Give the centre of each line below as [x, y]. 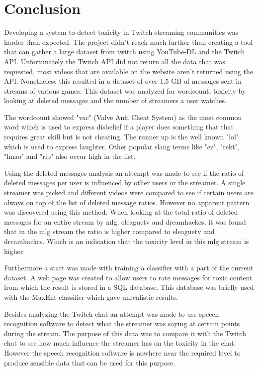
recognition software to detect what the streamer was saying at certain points [122, 323]
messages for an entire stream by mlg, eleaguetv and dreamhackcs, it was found [125, 221]
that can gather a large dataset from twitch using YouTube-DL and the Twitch [125, 52]
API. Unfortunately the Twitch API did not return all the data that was [115, 61]
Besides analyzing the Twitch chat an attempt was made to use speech [112, 313]
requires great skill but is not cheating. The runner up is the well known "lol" [122, 137]
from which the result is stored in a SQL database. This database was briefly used [129, 287]
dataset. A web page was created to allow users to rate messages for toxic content [128, 277]
